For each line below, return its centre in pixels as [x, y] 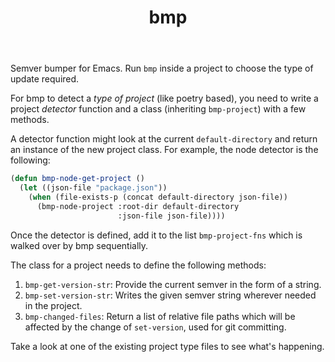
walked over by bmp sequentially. [79, 245]
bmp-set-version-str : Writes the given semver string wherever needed [170, 295]
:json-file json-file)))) [171, 216]
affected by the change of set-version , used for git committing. [155, 327]
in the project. [53, 305]
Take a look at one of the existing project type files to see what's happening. [167, 346]
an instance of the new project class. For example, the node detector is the [164, 150]
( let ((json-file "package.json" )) [93, 188]
